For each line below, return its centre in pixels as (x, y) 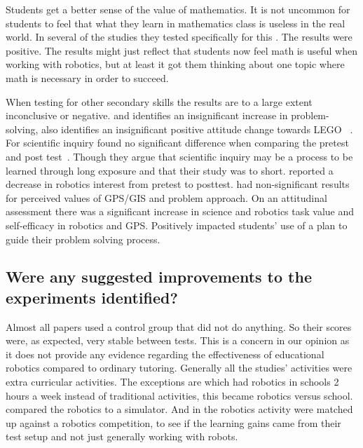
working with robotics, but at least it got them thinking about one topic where (175, 64)
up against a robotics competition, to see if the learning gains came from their (173, 422)
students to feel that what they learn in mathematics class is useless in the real (176, 23)
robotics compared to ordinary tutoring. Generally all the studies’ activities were (179, 368)
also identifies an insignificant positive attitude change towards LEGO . (197, 129)
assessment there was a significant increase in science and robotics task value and (180, 211)
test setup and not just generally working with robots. (122, 436)
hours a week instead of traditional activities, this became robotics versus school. (179, 395)
